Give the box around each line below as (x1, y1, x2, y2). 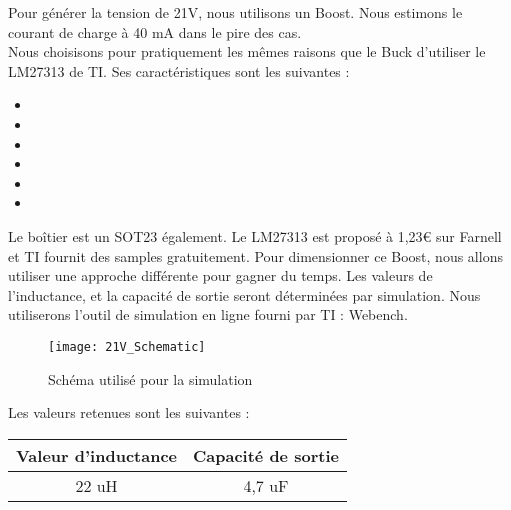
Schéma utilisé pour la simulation (48, 368, 253, 389)
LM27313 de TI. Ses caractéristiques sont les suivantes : (8, 60, 350, 81)
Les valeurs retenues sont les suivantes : (8, 402, 250, 423)
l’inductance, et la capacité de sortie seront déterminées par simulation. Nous (8, 284, 481, 305)
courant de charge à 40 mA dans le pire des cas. (8, 21, 302, 42)
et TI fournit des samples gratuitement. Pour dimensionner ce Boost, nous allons (8, 245, 503, 266)
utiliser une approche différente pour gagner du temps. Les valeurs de (8, 265, 433, 286)
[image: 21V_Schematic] (48, 339, 206, 354)
